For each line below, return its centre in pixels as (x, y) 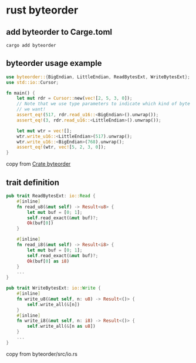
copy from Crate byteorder (38, 164)
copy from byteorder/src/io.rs (42, 354)
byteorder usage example (54, 63)
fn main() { (21, 93)
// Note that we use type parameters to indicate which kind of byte (104, 104)
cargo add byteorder (31, 45)
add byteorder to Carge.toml (59, 32)
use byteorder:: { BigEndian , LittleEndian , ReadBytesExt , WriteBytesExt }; (98, 77)
